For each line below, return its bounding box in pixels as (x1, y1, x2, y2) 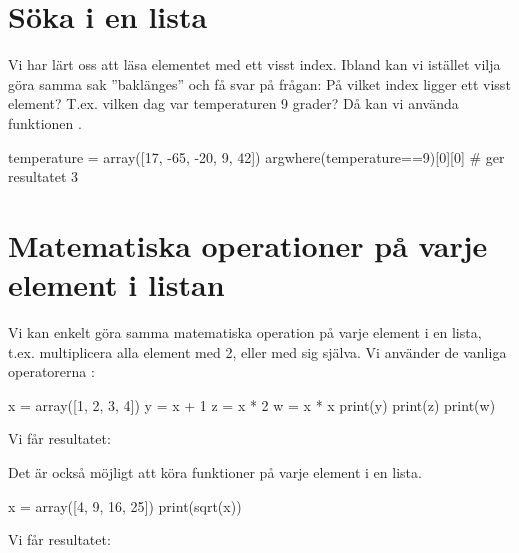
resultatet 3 (8, 166, 79, 187)
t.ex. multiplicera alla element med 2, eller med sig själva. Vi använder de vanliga (8, 341, 507, 362)
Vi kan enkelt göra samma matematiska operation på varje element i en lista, (8, 322, 482, 342)
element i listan (8, 264, 225, 305)
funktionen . (8, 112, 82, 133)
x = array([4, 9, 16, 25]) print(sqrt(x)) (8, 495, 242, 516)
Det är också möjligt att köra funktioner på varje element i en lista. (8, 461, 422, 482)
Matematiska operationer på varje (8, 224, 488, 265)
